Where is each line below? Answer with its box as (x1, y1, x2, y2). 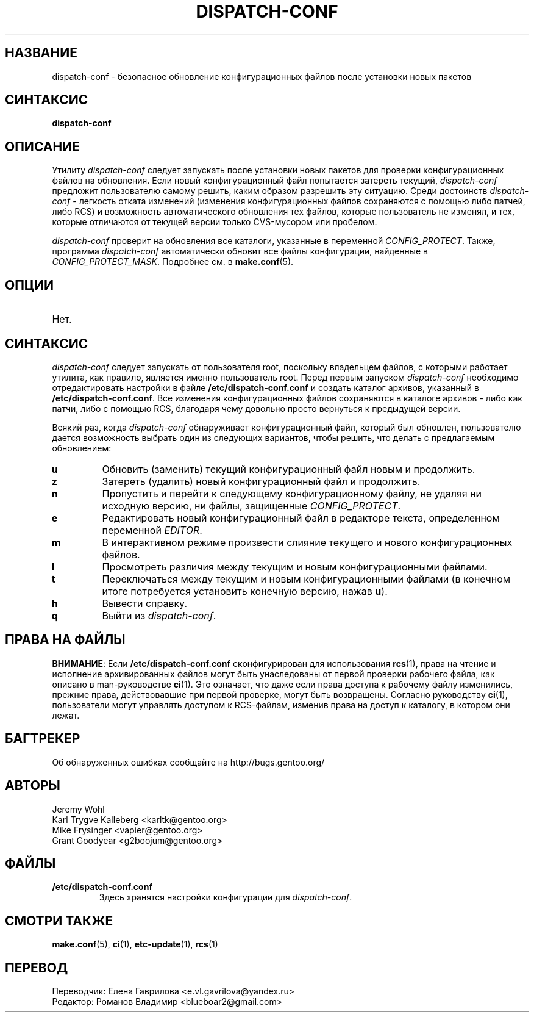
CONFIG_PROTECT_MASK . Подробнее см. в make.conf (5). (52, 256, 294, 267)
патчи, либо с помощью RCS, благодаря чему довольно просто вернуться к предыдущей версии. (52, 403, 461, 414)
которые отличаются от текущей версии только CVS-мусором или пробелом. (52, 217, 377, 228)
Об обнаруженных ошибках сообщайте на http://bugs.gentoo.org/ (52, 756, 325, 767)
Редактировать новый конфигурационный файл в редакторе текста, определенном (102, 511, 500, 524)
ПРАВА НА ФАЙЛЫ (5, 632, 126, 648)
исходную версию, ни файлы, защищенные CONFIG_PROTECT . (102, 499, 401, 512)
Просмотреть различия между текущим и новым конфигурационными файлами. (102, 560, 488, 573)
